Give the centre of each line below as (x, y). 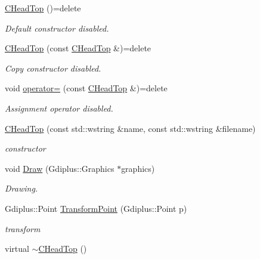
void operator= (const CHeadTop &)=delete (86, 88)
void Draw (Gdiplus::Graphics (60, 168)
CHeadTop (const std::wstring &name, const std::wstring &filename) (130, 128)
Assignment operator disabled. (59, 108)
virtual (17, 249)
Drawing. (21, 188)
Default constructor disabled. (57, 28)
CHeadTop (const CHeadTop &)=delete (78, 48)
